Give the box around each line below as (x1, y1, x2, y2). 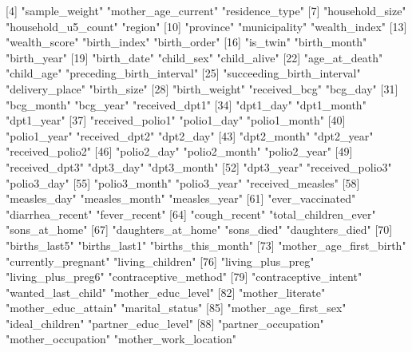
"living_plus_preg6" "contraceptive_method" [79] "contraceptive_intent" (6, 268, 362, 285)
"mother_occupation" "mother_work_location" (6, 330, 237, 347)
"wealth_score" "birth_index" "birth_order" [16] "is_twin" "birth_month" (6, 34, 367, 50)
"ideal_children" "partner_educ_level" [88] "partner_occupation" (6, 314, 324, 331)
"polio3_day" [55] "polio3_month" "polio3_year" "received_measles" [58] (6, 174, 360, 191)
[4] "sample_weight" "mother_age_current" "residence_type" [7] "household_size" (6, 2, 406, 18)
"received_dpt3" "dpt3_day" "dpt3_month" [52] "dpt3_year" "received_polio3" (6, 158, 392, 175)
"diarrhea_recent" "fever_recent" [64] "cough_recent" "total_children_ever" (6, 205, 376, 222)
